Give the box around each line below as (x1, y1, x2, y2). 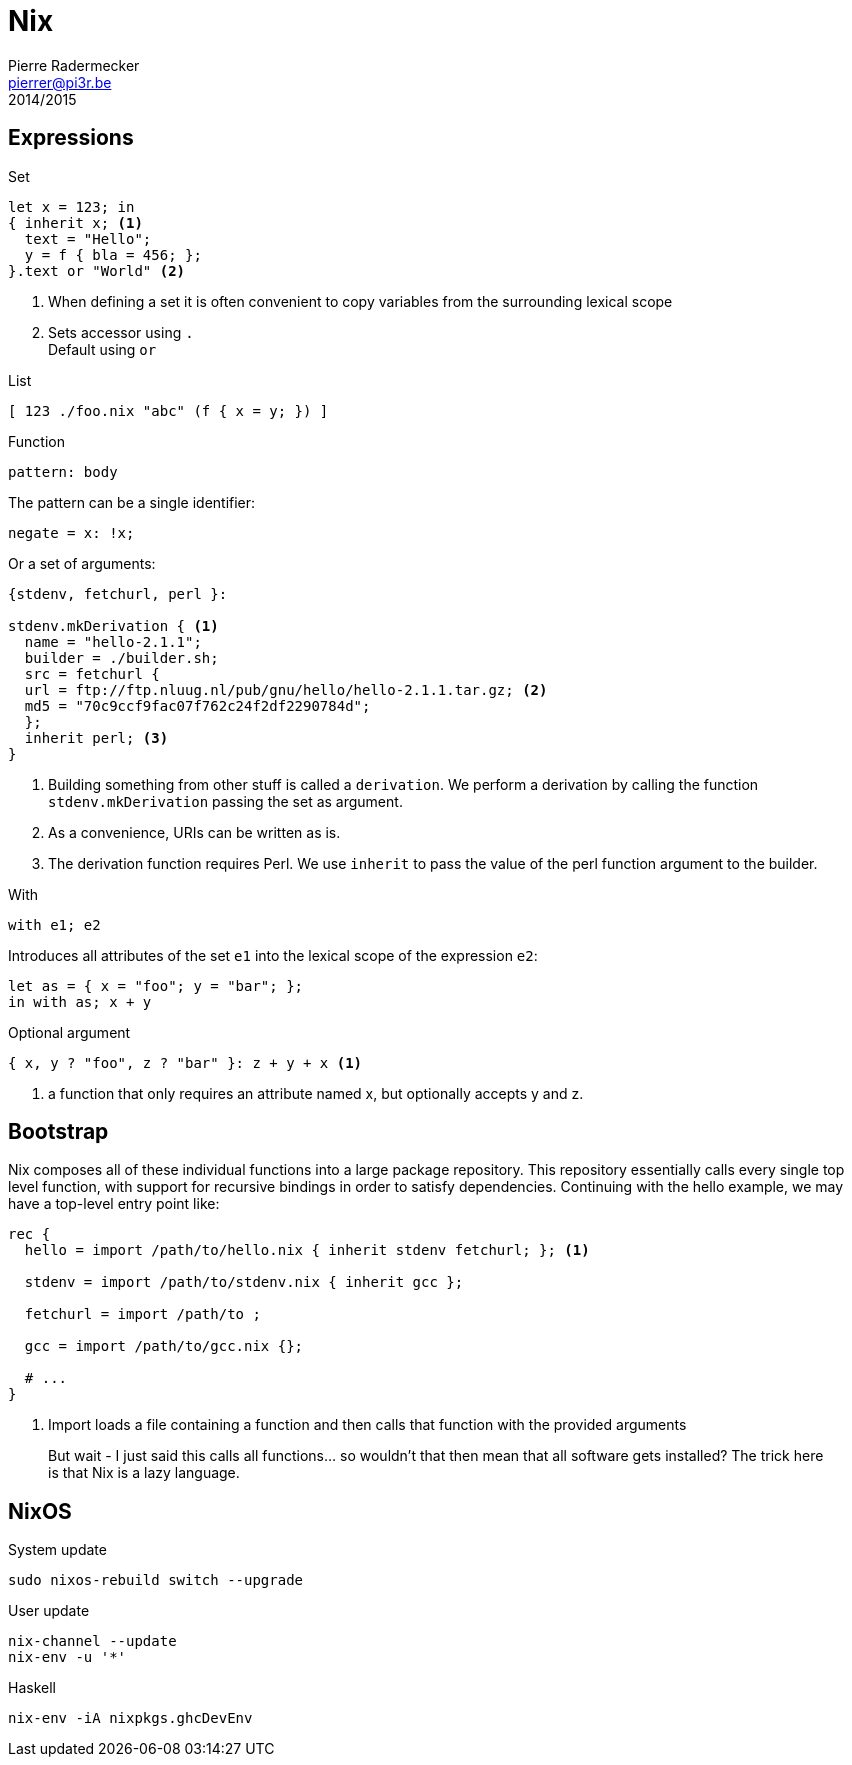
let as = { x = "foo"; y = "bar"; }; (8, 977, 304, 994)
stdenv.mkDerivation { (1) (8, 617, 219, 634)
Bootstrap (8, 1119, 109, 1145)
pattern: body (8, 463, 118, 480)
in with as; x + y (8, 993, 152, 1010)
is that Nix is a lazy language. (48, 1464, 240, 1482)
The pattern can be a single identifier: (8, 493, 256, 511)
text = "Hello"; (24, 230, 152, 247)
